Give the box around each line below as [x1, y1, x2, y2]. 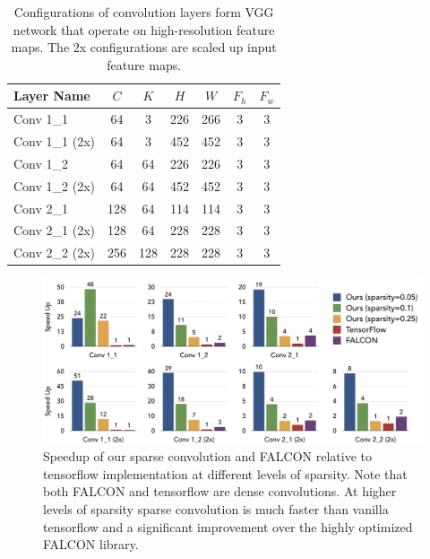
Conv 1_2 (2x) [13, 176, 95, 195]
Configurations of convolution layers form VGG [13, 3, 274, 21]
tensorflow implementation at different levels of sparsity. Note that [43, 464, 408, 483]
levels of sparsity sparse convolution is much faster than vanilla [43, 500, 389, 518]
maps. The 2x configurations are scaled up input [11, 38, 277, 57]
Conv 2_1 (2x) [13, 221, 95, 240]
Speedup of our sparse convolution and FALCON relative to [43, 447, 373, 466]
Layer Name [13, 86, 90, 105]
